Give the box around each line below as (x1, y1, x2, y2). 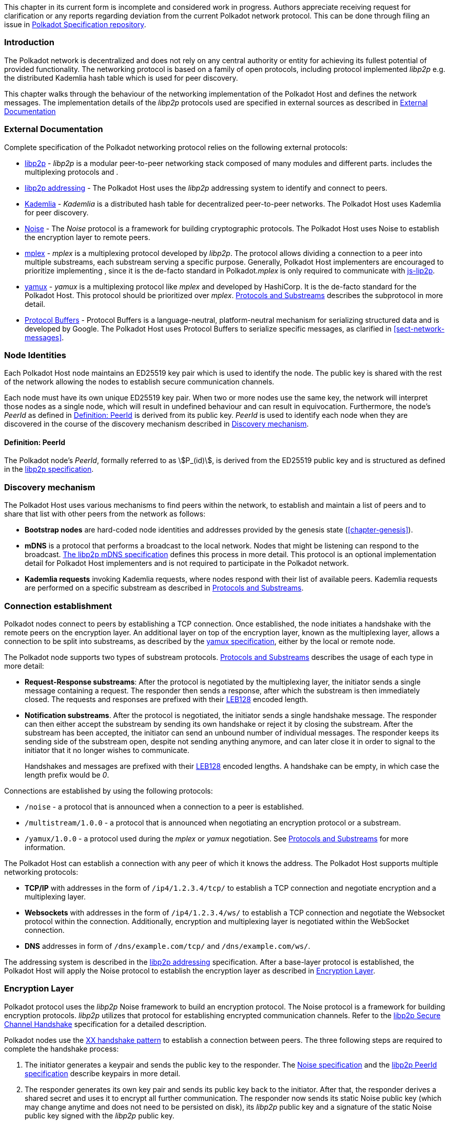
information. (25, 842, 66, 852)
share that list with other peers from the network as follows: (4, 509, 206, 519)
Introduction (4, 37, 54, 48)
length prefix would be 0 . (25, 770, 109, 779)
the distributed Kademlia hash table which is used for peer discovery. (4, 73, 238, 82)
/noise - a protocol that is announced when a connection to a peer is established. (25, 802, 304, 811)
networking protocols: (4, 867, 79, 876)
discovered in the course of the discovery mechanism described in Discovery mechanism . (4, 419, 309, 429)
